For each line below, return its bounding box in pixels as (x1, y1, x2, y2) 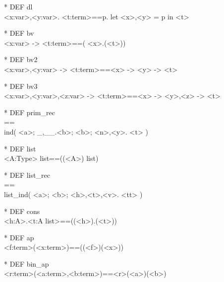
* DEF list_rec (4, 169, 50, 180)
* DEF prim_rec (4, 107, 55, 117)
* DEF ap (4, 232, 34, 242)
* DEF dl (4, 1, 33, 11)
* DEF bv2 (4, 54, 38, 65)
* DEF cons (4, 206, 40, 216)
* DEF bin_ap (4, 258, 49, 269)
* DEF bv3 (4, 80, 38, 91)
